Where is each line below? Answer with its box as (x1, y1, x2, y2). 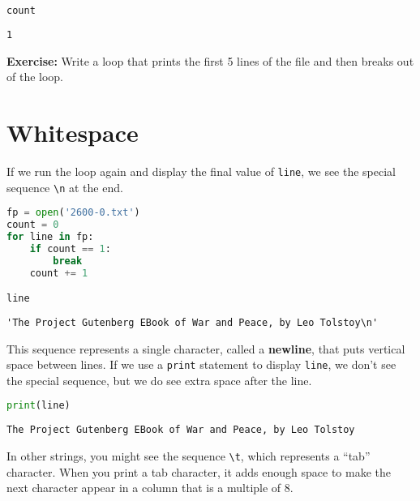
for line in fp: (6, 230, 94, 242)
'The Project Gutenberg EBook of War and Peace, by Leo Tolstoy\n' (6, 316, 379, 328)
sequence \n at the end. (6, 178, 123, 195)
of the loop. (6, 68, 64, 85)
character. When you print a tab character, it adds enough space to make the (6, 463, 391, 480)
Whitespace (6, 115, 139, 148)
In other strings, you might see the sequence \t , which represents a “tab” (6, 447, 371, 464)
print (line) (6, 400, 71, 412)
